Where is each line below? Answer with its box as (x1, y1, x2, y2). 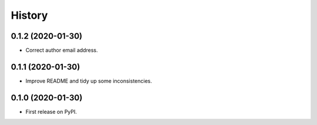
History (11, 9, 48, 22)
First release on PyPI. (25, 108, 77, 115)
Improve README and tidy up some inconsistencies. (25, 77, 152, 85)
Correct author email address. (25, 47, 98, 54)
